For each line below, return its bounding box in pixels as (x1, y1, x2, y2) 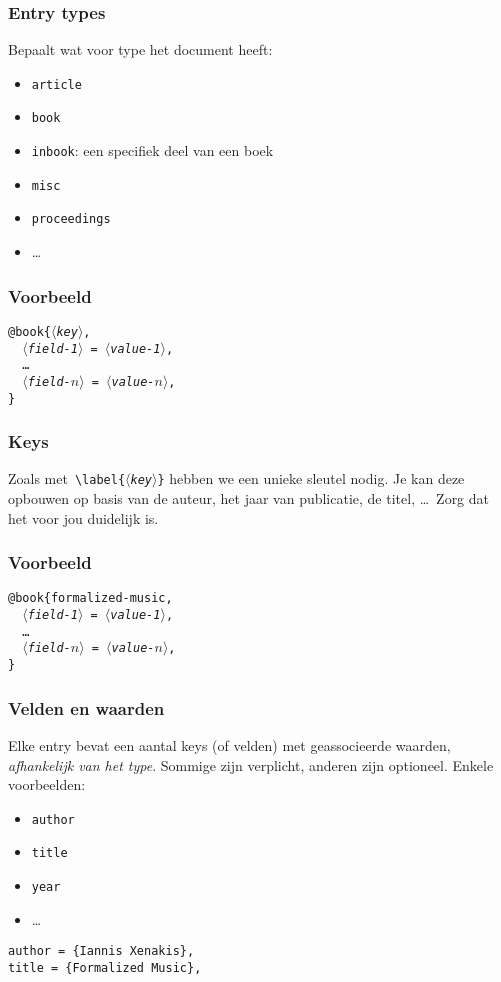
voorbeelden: (8, 774, 86, 795)
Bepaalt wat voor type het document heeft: (8, 39, 273, 60)
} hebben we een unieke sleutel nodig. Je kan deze (157, 468, 465, 489)
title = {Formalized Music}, (8, 960, 202, 975)
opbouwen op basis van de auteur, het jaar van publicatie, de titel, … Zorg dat (8, 488, 490, 509)
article (31, 77, 82, 92)
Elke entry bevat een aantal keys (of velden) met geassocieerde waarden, (8, 734, 451, 755)
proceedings (31, 212, 111, 227)
